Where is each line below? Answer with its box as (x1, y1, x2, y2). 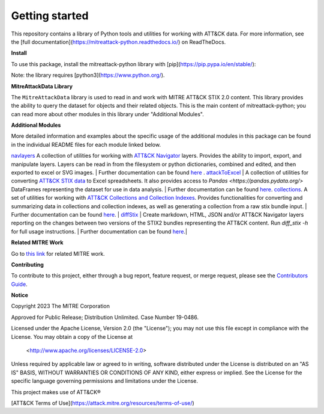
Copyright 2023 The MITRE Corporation (11, 303, 110, 310)
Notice (11, 292, 28, 299)
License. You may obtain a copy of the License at (11, 333, 133, 340)
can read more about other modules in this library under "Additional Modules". (11, 110, 204, 117)
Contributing (11, 261, 44, 268)
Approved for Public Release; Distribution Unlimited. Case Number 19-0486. (11, 314, 199, 321)
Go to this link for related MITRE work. (11, 250, 105, 257)
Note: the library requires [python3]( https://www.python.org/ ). (11, 72, 165, 79)
